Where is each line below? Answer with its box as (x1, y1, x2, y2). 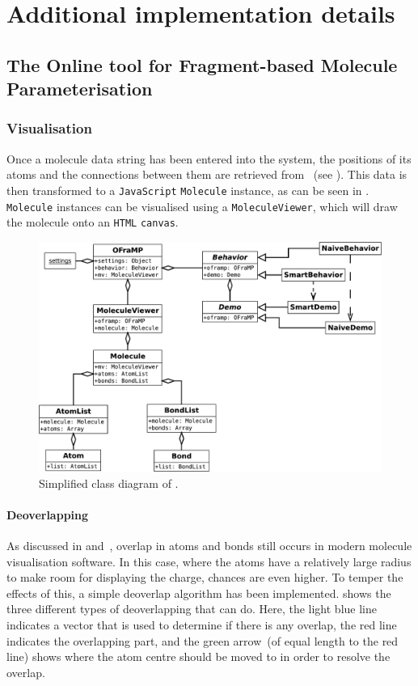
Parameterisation (6, 76, 153, 101)
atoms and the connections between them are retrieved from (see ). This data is (6, 166, 407, 183)
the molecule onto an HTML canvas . (6, 214, 179, 231)
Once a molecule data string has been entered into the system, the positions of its (6, 150, 412, 167)
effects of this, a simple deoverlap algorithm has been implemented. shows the (6, 584, 391, 601)
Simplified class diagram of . (39, 474, 179, 491)
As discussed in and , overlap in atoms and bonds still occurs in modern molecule (6, 536, 412, 553)
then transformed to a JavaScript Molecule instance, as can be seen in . (6, 181, 369, 198)
